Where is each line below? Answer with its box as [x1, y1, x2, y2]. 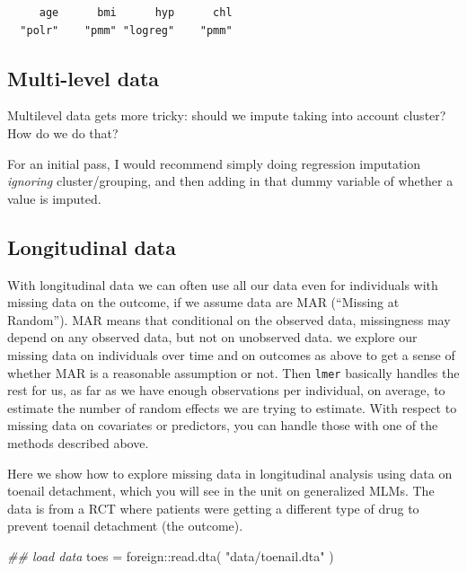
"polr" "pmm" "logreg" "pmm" [20, 23, 233, 37]
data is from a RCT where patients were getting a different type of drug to [7, 498, 419, 517]
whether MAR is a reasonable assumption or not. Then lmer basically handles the [7, 363, 460, 382]
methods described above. [7, 433, 149, 452]
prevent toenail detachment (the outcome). [7, 516, 243, 535]
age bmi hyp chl [39, 6, 233, 19]
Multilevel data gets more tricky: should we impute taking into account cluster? [7, 106, 446, 125]
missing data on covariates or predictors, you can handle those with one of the [7, 416, 438, 435]
